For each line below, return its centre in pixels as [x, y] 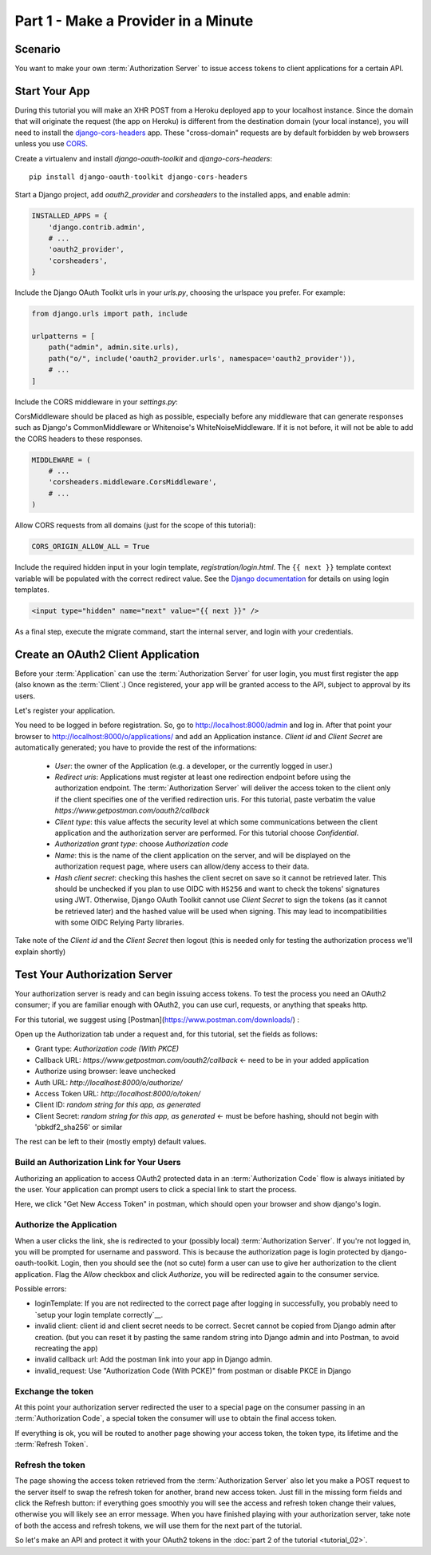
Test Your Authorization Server [94, 974]
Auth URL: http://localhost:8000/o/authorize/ [109, 1082]
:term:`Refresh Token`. [51, 1444]
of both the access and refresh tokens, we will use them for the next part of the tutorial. [158, 1525]
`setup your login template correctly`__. [99, 1314]
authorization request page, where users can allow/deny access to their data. [182, 866]
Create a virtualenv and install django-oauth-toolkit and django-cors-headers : [144, 158]
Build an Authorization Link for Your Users [98, 1163]
